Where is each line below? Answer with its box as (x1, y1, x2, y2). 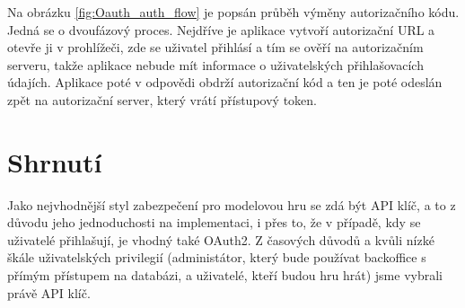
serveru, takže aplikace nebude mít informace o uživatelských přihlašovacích (7, 55, 424, 74)
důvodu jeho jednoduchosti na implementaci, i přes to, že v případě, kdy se (7, 213, 421, 232)
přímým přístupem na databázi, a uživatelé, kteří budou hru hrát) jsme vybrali (7, 266, 443, 285)
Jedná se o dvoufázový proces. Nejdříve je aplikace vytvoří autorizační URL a (7, 20, 435, 39)
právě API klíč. (7, 283, 91, 302)
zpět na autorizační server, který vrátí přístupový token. (7, 90, 317, 109)
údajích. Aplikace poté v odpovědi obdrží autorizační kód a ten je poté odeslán (7, 73, 443, 92)
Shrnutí (7, 143, 102, 180)
